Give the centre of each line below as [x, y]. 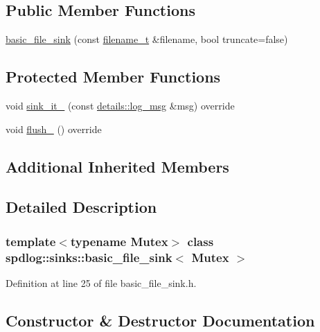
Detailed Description [81, 207]
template [31, 241]
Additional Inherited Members [117, 166]
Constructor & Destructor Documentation [160, 320]
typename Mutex [119, 241]
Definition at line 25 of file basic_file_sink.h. [101, 282]
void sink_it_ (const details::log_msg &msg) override [120, 105]
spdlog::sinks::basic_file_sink [89, 257]
